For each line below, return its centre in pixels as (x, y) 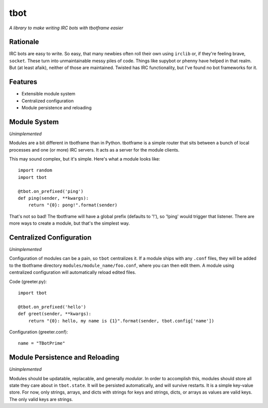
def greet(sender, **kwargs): (55, 314)
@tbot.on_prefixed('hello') (52, 307)
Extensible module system (48, 94)
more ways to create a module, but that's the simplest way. (69, 223)
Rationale (24, 42)
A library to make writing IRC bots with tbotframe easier (66, 28)
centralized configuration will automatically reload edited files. (73, 272)
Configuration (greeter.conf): (38, 332)
